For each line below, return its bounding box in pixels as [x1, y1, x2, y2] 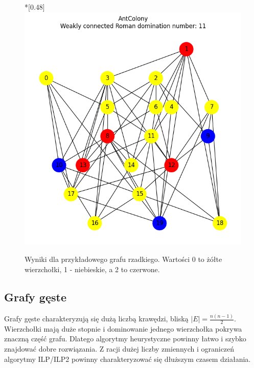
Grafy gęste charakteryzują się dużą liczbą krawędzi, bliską [4, 313, 189, 324]
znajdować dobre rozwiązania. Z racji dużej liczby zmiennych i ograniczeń [4, 343, 235, 354]
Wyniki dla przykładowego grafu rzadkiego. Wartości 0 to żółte [25, 254, 222, 264]
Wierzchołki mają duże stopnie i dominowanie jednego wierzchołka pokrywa [4, 323, 242, 334]
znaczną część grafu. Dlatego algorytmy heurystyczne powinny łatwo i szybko [4, 333, 246, 344]
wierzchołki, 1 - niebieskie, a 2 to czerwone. [25, 263, 160, 274]
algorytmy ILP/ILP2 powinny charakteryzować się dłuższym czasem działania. [4, 353, 251, 364]
